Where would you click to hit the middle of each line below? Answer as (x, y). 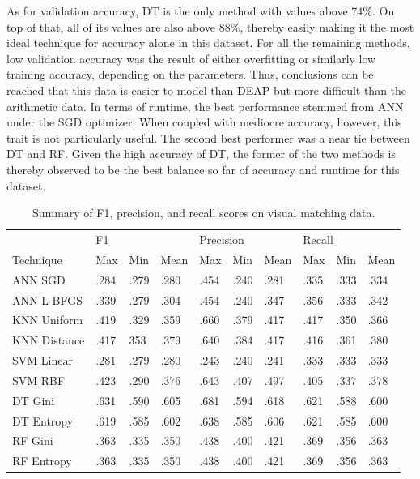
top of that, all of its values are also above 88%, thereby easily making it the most (210, 26)
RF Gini (33, 441)
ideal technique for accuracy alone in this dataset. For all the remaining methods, (208, 43)
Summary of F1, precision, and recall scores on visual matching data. (204, 213)
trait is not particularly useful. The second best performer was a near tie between (208, 137)
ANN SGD (39, 279)
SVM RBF (39, 380)
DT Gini (34, 400)
